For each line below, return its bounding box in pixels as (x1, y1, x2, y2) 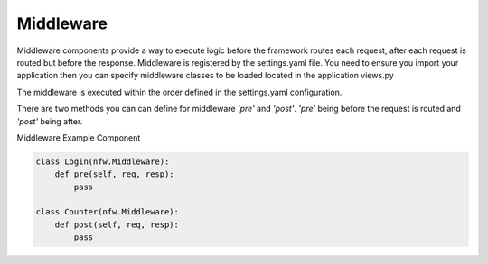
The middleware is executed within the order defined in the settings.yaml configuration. (16, 86, 343, 97)
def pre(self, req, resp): (54, 169, 175, 179)
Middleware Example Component (16, 132, 141, 143)
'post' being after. (16, 115, 83, 126)
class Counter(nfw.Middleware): (35, 207, 180, 217)
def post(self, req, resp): (54, 219, 180, 230)
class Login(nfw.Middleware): (35, 156, 170, 167)
